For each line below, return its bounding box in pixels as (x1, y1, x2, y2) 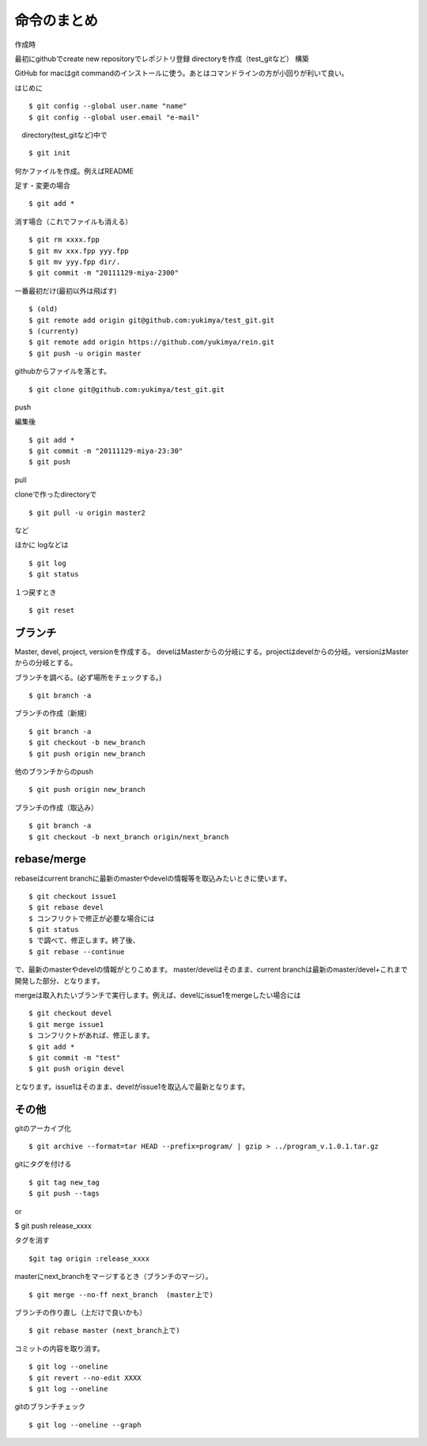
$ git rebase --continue (28, 947, 125, 956)
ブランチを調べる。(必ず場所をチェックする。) (14, 672, 162, 682)
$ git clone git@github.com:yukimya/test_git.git (28, 385, 225, 394)
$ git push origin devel (28, 1064, 125, 1073)
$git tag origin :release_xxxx (28, 1254, 150, 1263)
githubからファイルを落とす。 (14, 367, 111, 376)
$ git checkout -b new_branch (28, 738, 146, 748)
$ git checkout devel (28, 1009, 112, 1018)
